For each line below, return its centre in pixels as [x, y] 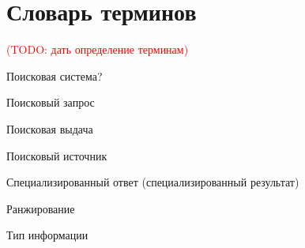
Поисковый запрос [51, 102]
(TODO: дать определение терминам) [98, 49]
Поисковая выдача [50, 128]
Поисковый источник [57, 155]
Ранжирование [41, 208]
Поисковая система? [55, 75]
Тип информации [47, 235]
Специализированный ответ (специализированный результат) [153, 182]
